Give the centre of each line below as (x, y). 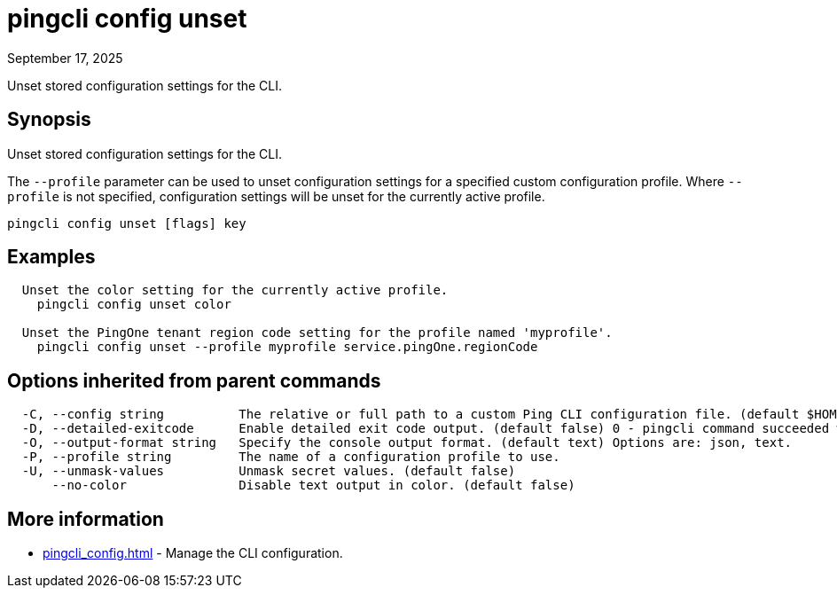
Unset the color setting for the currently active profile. (235, 290)
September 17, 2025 (65, 58)
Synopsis (49, 120)
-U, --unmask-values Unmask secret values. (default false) (269, 471)
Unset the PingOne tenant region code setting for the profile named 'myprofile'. (317, 333)
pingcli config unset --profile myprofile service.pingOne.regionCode (287, 347)
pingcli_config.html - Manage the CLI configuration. (193, 553)
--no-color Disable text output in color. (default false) (313, 485)
